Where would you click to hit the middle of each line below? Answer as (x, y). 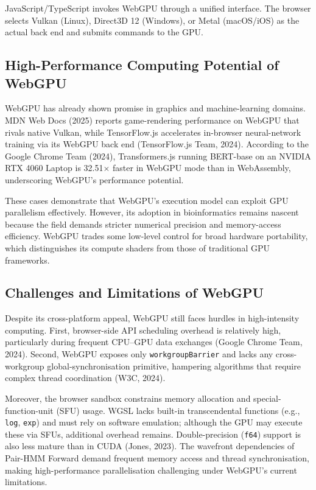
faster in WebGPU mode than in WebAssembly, (202, 168)
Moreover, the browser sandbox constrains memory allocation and (128, 398)
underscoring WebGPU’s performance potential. (94, 179)
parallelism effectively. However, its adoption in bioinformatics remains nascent (152, 212)
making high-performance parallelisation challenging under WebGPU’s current (151, 470)
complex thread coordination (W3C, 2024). (85, 378)
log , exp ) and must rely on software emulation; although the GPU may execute (154, 422)
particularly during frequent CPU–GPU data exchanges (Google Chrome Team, (154, 342)
